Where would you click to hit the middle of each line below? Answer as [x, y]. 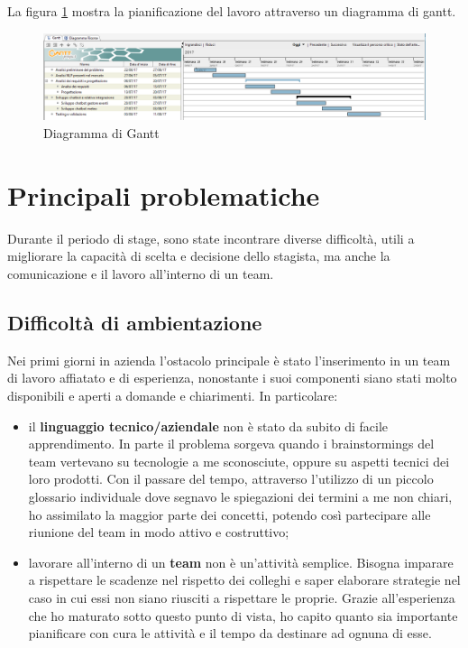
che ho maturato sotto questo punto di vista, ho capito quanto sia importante [243, 615]
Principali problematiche [164, 194]
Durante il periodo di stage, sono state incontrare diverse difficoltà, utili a [211, 238]
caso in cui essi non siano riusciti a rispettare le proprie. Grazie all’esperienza [242, 597]
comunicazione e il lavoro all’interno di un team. [141, 273]
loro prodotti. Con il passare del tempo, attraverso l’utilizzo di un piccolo [231, 479]
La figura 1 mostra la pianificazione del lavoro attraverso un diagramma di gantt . [232, 11]
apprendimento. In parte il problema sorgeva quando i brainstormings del [231, 444]
